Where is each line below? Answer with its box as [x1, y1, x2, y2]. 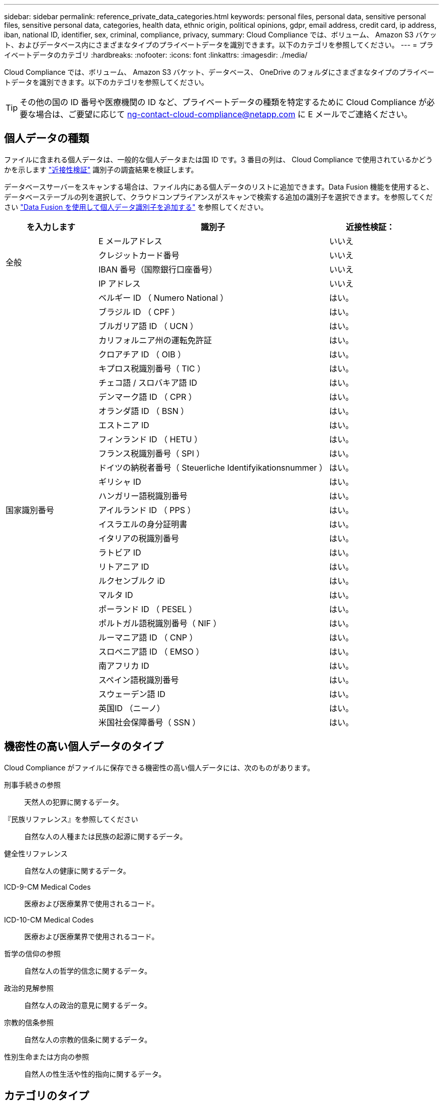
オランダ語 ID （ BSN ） [98, 405, 189, 416]
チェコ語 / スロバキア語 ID [98, 377, 197, 388]
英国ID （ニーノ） [98, 703, 165, 713]
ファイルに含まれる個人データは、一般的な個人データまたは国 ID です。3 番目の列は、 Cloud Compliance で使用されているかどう [4, 155, 433, 164]
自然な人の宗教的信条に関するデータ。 [24, 1035, 152, 1044]
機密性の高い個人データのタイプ [4, 740, 163, 753]
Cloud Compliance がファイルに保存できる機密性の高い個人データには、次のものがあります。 [4, 763, 315, 772]
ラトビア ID [98, 547, 142, 558]
